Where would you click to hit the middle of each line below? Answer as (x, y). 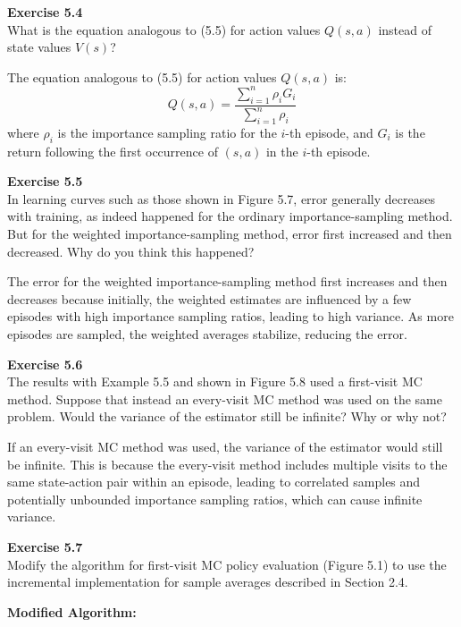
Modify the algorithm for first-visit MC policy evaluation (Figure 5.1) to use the (227, 564)
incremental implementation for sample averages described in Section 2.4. (208, 582)
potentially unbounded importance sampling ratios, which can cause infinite (215, 499)
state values (39, 47)
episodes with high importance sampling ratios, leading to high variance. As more (230, 316)
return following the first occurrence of (113, 151)
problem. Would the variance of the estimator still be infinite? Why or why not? (227, 416)
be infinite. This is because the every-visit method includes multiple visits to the (227, 464)
